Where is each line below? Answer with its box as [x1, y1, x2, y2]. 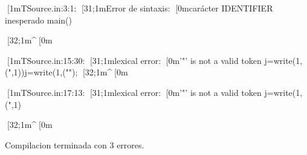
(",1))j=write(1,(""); [5, 66, 78, 78]
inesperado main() [5, 13, 72, 26]
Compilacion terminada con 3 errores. [5, 138, 144, 151]
